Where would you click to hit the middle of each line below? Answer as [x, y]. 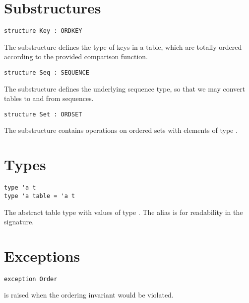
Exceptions [42, 255]
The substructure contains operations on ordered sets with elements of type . [121, 130]
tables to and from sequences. [49, 98]
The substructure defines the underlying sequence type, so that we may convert [125, 88]
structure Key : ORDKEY [43, 31]
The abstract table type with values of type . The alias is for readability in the [124, 212]
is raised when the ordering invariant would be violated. [89, 295]
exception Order [31, 279]
